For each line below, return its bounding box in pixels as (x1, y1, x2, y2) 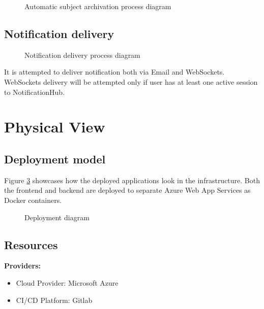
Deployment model (4, 151, 106, 166)
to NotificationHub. (4, 86, 65, 97)
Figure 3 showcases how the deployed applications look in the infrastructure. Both (4, 175, 260, 185)
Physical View (4, 116, 105, 137)
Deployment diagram (24, 212, 90, 222)
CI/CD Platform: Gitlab (16, 294, 93, 305)
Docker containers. (4, 194, 62, 205)
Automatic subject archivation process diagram (24, 1, 171, 11)
